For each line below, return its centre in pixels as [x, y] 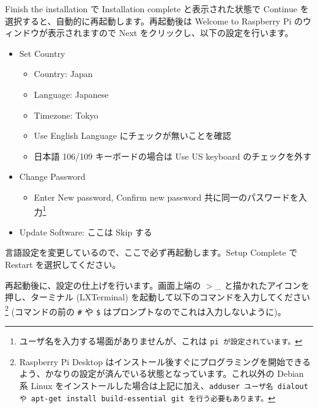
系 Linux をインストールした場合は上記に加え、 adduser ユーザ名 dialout [164, 385]
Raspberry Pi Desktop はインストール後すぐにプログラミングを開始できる [165, 361]
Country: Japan [63, 74]
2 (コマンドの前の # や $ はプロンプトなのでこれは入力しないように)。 [146, 310]
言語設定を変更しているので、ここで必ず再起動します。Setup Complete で [151, 252]
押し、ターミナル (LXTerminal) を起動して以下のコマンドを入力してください [158, 297]
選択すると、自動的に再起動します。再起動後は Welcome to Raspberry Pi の [154, 20]
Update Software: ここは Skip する [86, 232]
